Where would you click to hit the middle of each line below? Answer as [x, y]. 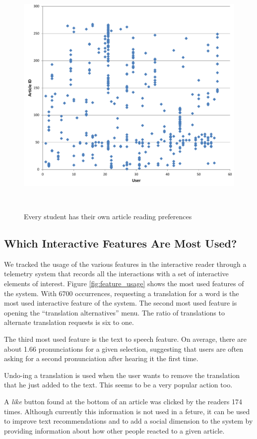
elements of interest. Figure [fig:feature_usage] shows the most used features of [124, 283]
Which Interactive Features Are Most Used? [121, 243]
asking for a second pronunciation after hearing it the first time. [101, 358]
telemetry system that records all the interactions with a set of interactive [116, 274]
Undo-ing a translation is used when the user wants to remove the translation [122, 375]
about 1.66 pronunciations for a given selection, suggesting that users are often [124, 348]
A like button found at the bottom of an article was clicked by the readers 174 [123, 401]
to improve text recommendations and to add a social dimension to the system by [128, 421]
